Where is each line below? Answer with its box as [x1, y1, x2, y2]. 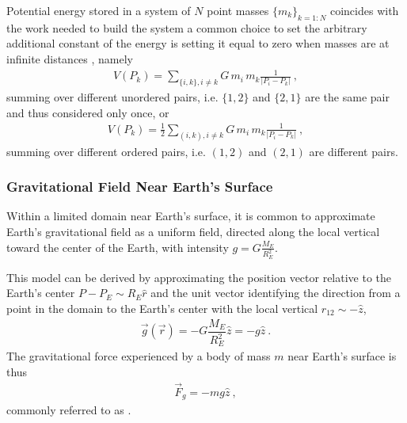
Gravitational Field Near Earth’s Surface [6, 177, 273, 196]
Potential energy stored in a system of [6, 2, 191, 18]
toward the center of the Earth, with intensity [6, 238, 229, 255]
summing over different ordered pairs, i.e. [6, 143, 206, 159]
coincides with [329, 2, 399, 18]
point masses [207, 2, 269, 18]
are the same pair [305, 88, 390, 105]
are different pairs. [309, 143, 398, 159]
